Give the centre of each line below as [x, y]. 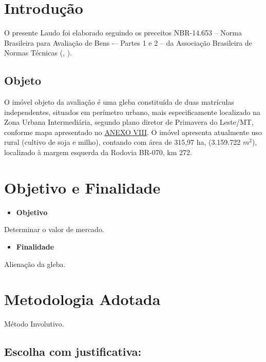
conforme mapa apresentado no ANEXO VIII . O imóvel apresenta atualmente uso [133, 132]
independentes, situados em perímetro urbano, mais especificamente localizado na [132, 112]
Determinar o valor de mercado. [54, 229]
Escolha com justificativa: [73, 351]
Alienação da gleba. [35, 264]
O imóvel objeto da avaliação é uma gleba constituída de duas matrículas [119, 102]
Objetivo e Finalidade [82, 187]
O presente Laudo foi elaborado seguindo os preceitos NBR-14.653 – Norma [123, 33]
